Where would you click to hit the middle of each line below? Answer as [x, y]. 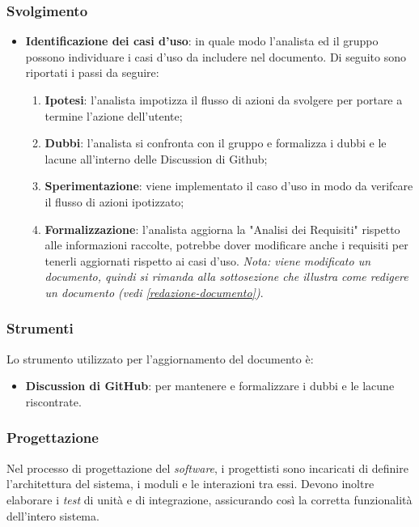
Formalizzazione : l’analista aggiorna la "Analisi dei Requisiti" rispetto [222, 229]
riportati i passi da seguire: [92, 72]
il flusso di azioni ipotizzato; [114, 201]
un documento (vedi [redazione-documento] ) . [154, 292]
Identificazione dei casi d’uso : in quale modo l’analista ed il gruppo [202, 41]
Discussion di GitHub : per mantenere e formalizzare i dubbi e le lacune [210, 386]
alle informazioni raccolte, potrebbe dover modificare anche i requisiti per [226, 245]
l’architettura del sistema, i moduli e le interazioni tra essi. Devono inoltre [190, 484]
